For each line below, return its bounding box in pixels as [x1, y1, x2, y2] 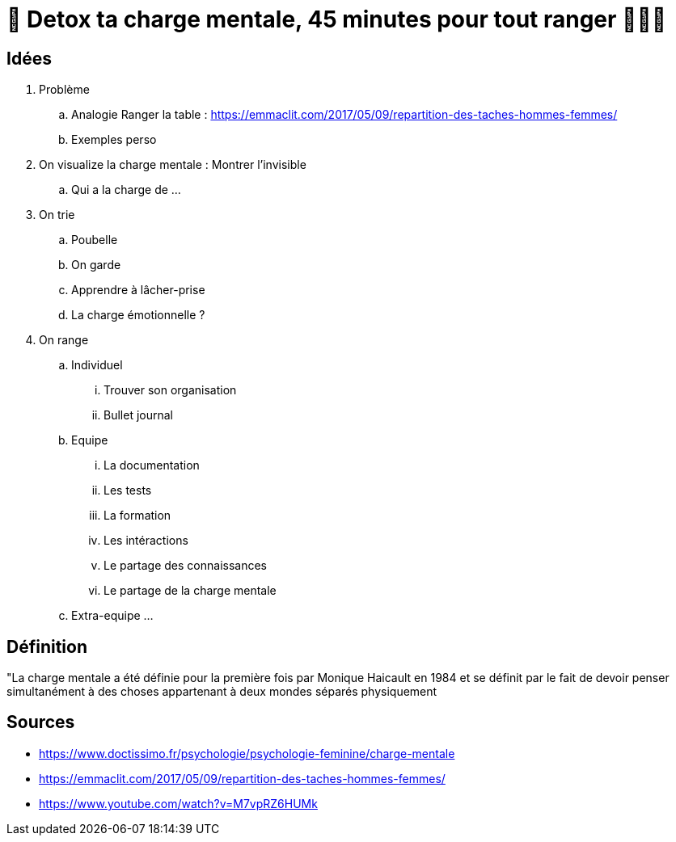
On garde [71, 258, 121, 272]
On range [39, 333, 89, 347]
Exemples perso [71, 133, 157, 147]
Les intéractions [104, 533, 188, 548]
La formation [104, 508, 171, 523]
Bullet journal [104, 408, 173, 423]
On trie [39, 208, 75, 222]
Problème [39, 82, 90, 97]
